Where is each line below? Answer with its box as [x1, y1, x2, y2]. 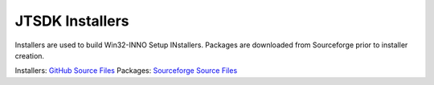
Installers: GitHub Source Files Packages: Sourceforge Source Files [14, 66, 238, 75]
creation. [14, 51, 44, 60]
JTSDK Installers [14, 12, 129, 30]
